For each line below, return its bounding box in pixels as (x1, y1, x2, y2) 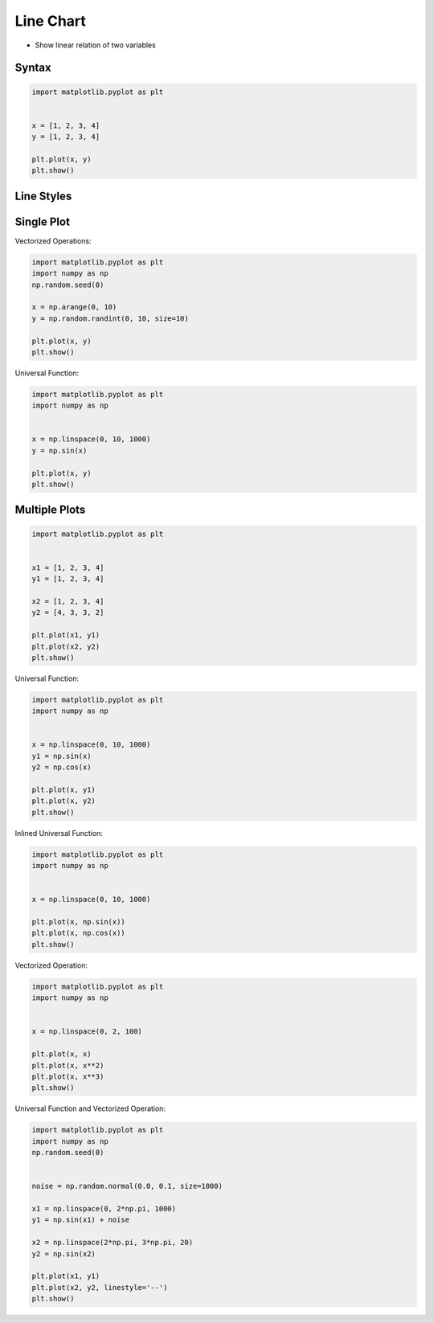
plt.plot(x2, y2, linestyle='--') (31, 1283, 168, 1292)
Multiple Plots (14, 503, 86, 517)
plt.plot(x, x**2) (31, 1061, 104, 1070)
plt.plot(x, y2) (31, 797, 96, 805)
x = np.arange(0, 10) (31, 302, 117, 312)
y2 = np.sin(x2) (31, 1249, 96, 1258)
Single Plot (14, 215, 70, 228)
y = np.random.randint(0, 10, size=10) (31, 313, 189, 323)
